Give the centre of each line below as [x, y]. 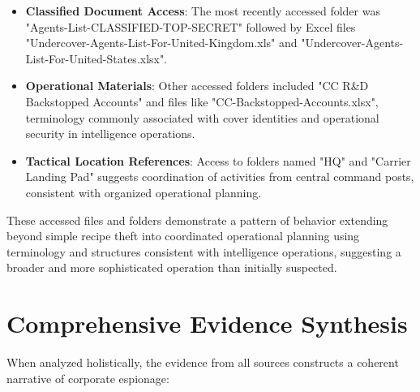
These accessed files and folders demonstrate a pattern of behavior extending [197, 220]
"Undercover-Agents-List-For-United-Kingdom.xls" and [161, 43]
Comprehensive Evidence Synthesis [207, 323]
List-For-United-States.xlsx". [96, 58]
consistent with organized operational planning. [144, 192]
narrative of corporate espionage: [88, 378]
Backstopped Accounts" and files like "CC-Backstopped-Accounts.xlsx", [202, 101]
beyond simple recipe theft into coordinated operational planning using [183, 236]
